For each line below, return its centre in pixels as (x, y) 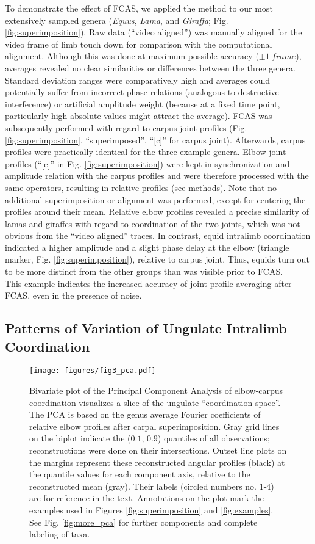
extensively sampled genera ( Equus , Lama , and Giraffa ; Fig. (117, 20)
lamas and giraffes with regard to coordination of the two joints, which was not (153, 223)
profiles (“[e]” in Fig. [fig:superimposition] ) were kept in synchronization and (147, 163)
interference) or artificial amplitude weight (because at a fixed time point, (143, 103)
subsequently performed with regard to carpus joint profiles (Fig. (126, 127)
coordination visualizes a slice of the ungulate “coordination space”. (155, 402)
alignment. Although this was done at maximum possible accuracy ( (132, 56)
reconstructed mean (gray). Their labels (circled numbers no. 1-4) (152, 486)
